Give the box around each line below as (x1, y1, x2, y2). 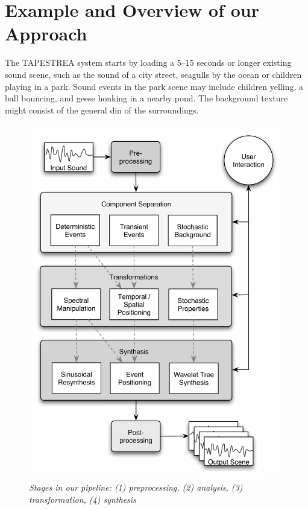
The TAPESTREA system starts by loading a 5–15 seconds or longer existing (5, 56, 292, 69)
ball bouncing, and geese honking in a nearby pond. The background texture (5, 92, 288, 104)
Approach (5, 21, 87, 46)
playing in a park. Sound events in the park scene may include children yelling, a (5, 80, 303, 92)
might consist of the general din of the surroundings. (5, 103, 199, 116)
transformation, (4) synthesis (29, 492, 136, 505)
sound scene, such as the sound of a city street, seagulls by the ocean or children (5, 68, 302, 80)
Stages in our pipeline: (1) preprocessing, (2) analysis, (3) (29, 481, 243, 494)
